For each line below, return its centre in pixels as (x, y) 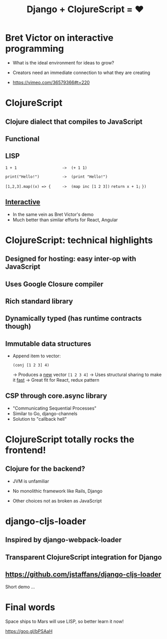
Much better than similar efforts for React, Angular (65, 220)
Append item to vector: (37, 356)
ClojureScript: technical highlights (79, 240)
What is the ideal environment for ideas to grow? (63, 62)
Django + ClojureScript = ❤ (85, 9)
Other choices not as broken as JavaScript (57, 500)
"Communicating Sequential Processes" (55, 408)
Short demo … (20, 587)
